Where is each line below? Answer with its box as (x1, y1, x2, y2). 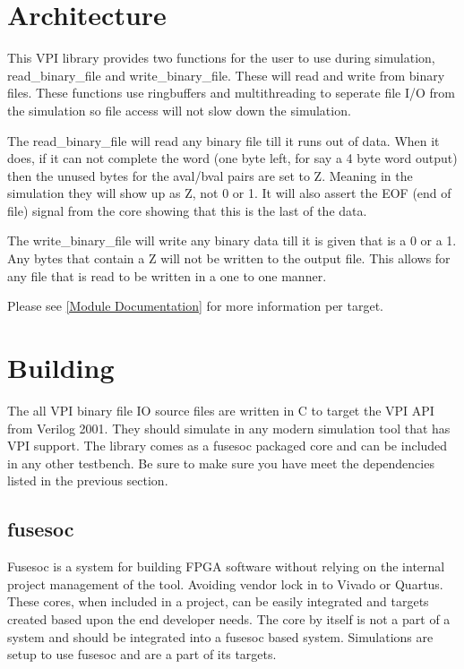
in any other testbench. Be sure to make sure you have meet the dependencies (7, 453, 434, 472)
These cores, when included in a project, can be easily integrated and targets (7, 592, 429, 611)
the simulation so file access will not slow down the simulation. (7, 100, 351, 119)
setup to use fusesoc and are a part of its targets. (7, 645, 277, 664)
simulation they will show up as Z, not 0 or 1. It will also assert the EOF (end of (7, 184, 451, 202)
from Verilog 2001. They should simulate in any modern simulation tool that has (7, 418, 451, 437)
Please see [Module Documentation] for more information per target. (7, 296, 383, 315)
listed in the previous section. (7, 471, 168, 490)
